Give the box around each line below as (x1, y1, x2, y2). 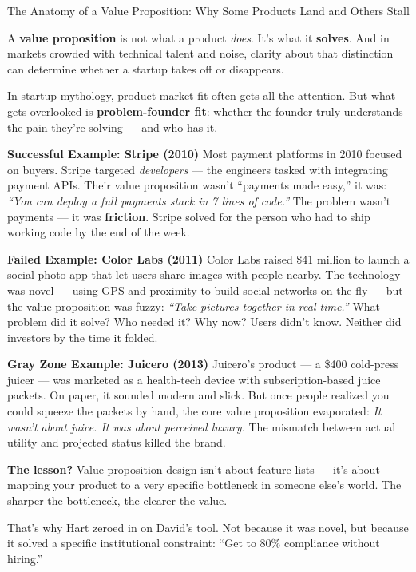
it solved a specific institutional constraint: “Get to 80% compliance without (7, 534, 380, 551)
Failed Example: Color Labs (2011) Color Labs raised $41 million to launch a (7, 250, 410, 267)
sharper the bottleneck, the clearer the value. (7, 492, 228, 509)
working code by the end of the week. (7, 224, 190, 240)
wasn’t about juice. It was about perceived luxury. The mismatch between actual (7, 418, 396, 435)
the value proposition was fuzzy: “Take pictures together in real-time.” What (7, 297, 381, 314)
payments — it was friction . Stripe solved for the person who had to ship (7, 208, 370, 224)
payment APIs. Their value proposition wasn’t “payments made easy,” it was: (7, 177, 387, 193)
